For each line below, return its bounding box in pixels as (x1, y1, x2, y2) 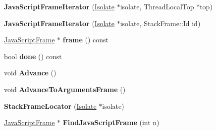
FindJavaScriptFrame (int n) (62, 117, 160, 128)
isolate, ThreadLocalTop (120, 1, 194, 11)
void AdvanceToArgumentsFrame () (4, 84, 126, 94)
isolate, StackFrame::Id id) (120, 18, 201, 28)
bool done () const (4, 51, 62, 61)
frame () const (62, 34, 109, 45)
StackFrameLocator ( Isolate (4, 100, 97, 111)
